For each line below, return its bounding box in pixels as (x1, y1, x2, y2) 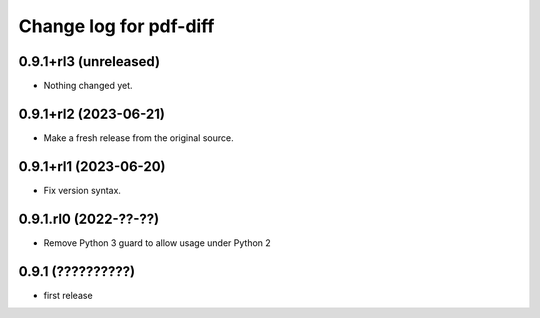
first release (43, 289, 94, 301)
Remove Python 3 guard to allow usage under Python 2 (43, 236, 272, 249)
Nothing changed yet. (43, 80, 134, 92)
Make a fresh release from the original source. (43, 131, 234, 144)
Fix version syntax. (43, 184, 122, 196)
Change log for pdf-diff (18, 15, 215, 37)
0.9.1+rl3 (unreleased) (18, 53, 160, 70)
